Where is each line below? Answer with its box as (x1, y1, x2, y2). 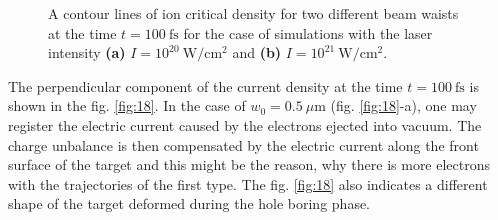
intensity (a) (48, 42, 126, 63)
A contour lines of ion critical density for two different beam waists (48, 3, 459, 23)
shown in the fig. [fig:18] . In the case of (8, 95, 246, 116)
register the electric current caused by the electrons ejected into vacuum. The (8, 114, 482, 135)
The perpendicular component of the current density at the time (8, 75, 403, 96)
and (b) (232, 42, 282, 63)
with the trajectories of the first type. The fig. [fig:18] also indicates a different (8, 173, 488, 194)
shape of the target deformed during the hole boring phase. (8, 193, 371, 214)
